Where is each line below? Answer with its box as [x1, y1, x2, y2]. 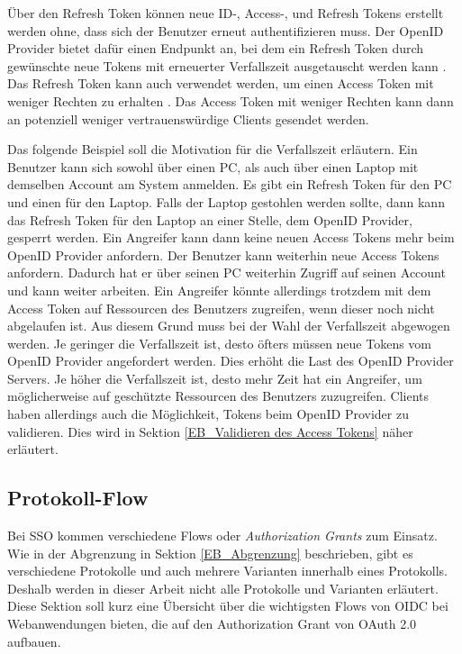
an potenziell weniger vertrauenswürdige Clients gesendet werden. [7, 109, 369, 128]
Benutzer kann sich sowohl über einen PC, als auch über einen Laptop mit [7, 157, 419, 176]
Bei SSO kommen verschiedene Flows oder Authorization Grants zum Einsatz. [7, 526, 438, 545]
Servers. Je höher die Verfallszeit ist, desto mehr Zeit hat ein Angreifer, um [7, 368, 422, 387]
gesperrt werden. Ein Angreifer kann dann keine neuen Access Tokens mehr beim [7, 228, 455, 247]
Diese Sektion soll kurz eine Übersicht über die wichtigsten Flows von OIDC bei [7, 596, 448, 615]
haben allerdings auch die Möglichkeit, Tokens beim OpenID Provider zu [7, 404, 409, 423]
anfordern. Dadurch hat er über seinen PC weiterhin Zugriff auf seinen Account [7, 263, 446, 282]
